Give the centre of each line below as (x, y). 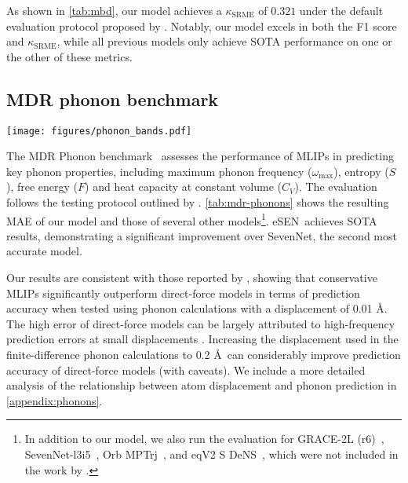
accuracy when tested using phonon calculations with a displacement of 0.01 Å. (197, 308)
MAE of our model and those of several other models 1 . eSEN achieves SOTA (192, 219)
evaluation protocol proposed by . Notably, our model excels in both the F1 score (202, 26)
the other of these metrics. (69, 56)
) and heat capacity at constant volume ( (183, 187)
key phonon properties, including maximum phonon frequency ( (159, 171)
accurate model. (44, 251)
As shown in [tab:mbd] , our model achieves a (114, 10)
